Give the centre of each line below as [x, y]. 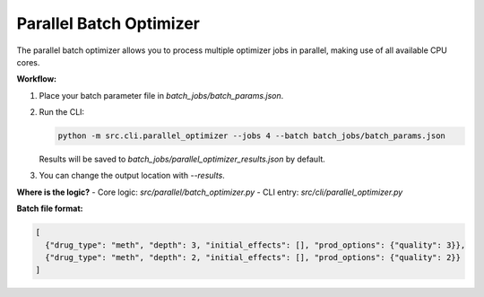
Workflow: [37, 79]
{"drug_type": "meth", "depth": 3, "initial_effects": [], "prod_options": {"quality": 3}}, [255, 245]
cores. [28, 62]
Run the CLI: [62, 112]
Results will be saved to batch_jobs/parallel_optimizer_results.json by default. [182, 159]
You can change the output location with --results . [132, 176]
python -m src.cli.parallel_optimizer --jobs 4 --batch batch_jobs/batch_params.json [251, 136]
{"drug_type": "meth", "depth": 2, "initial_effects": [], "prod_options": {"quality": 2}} [253, 258]
